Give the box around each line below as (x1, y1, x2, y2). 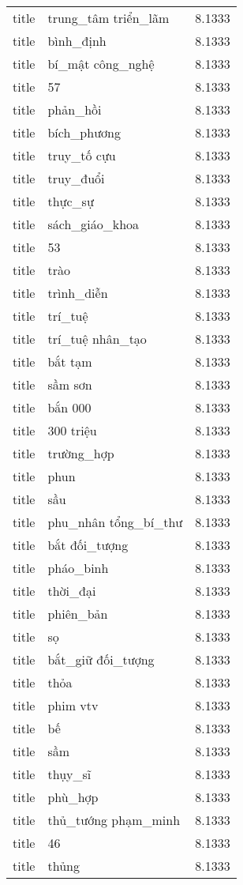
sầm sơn (47, 375, 92, 394)
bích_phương (47, 123, 121, 141)
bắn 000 (47, 398, 92, 416)
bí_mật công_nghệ (47, 55, 155, 73)
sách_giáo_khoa (47, 215, 140, 233)
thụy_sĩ (47, 765, 92, 783)
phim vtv (47, 696, 99, 714)
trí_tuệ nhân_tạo (47, 330, 147, 348)
